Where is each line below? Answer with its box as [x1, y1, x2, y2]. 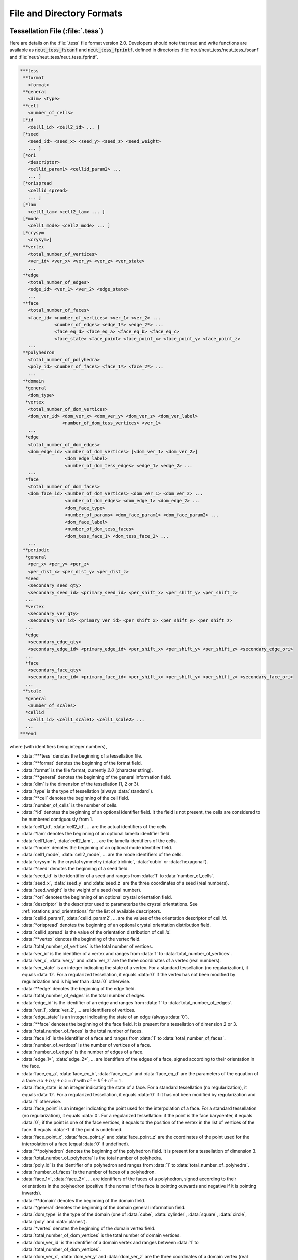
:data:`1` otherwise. [22, 1099, 61, 1105]
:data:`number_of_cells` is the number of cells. [22, 802, 118, 808]
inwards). [22, 1190, 42, 1196]
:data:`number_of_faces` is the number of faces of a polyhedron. [22, 1169, 156, 1175]
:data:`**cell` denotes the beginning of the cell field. [22, 795, 129, 801]
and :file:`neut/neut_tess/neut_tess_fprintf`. [9, 54, 99, 60]
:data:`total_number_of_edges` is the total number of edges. [22, 993, 146, 999]
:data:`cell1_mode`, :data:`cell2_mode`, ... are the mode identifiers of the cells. [22, 852, 183, 858]
